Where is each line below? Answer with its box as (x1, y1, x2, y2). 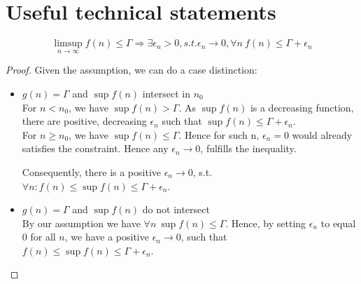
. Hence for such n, (178, 127, 260, 142)
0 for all (22, 229, 56, 244)
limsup (54, 39, 83, 49)
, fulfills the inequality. (200, 141, 297, 156)
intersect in (142, 86, 190, 100)
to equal (320, 215, 356, 230)
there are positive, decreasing (22, 114, 147, 128)
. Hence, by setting (225, 215, 306, 230)
